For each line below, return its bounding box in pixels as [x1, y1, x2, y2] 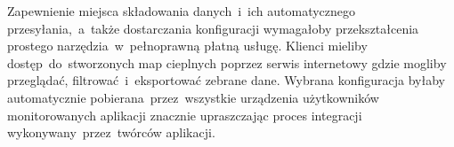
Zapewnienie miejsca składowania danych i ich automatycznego [7, 2, 356, 19]
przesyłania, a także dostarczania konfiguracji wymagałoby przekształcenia [7, 19, 419, 37]
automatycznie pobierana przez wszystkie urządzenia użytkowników [7, 88, 379, 106]
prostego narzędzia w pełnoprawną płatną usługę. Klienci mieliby [7, 36, 368, 55]
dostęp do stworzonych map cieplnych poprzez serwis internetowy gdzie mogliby [7, 53, 447, 72]
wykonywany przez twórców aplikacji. [7, 123, 215, 142]
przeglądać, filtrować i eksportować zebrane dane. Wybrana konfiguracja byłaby [7, 71, 445, 89]
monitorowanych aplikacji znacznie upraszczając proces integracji [7, 105, 362, 124]
